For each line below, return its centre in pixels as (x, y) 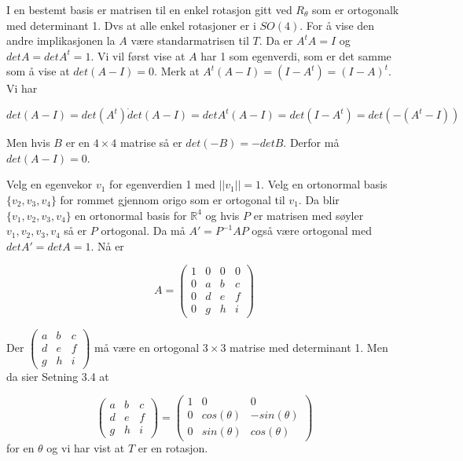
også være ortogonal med (312, 231)
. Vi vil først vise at (138, 55)
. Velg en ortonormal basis (324, 184)
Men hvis (28, 143)
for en (20, 448)
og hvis (222, 215)
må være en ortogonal (147, 347)
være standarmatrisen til (190, 40)
